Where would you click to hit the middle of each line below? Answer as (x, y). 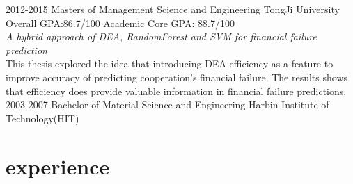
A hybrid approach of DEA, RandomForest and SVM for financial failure (161, 36)
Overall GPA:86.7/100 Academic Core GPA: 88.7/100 (120, 23)
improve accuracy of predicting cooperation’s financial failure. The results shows (177, 77)
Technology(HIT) (42, 118)
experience (58, 166)
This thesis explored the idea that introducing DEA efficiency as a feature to (170, 64)
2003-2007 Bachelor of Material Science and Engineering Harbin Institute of (167, 104)
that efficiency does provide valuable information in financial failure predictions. (176, 91)
